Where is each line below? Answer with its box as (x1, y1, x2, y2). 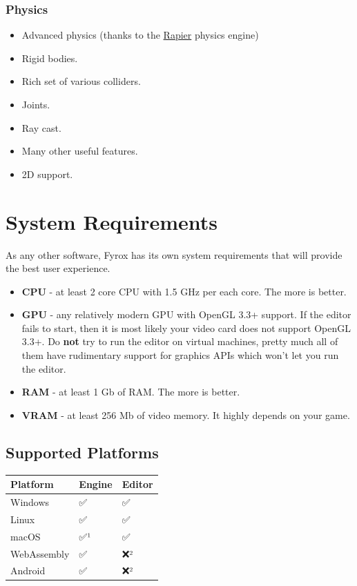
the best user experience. (6, 261, 110, 275)
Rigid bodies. (21, 50, 78, 65)
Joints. (21, 97, 50, 111)
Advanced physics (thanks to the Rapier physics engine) (21, 28, 259, 42)
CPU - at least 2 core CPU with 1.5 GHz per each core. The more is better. (21, 284, 347, 298)
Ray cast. (21, 120, 61, 135)
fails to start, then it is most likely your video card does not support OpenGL (21, 320, 351, 335)
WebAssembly (10, 546, 70, 560)
